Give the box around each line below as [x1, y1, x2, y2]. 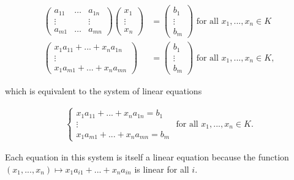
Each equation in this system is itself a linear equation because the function [5, 151, 289, 163]
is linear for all [134, 162, 189, 175]
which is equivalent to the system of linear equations [5, 84, 202, 97]
